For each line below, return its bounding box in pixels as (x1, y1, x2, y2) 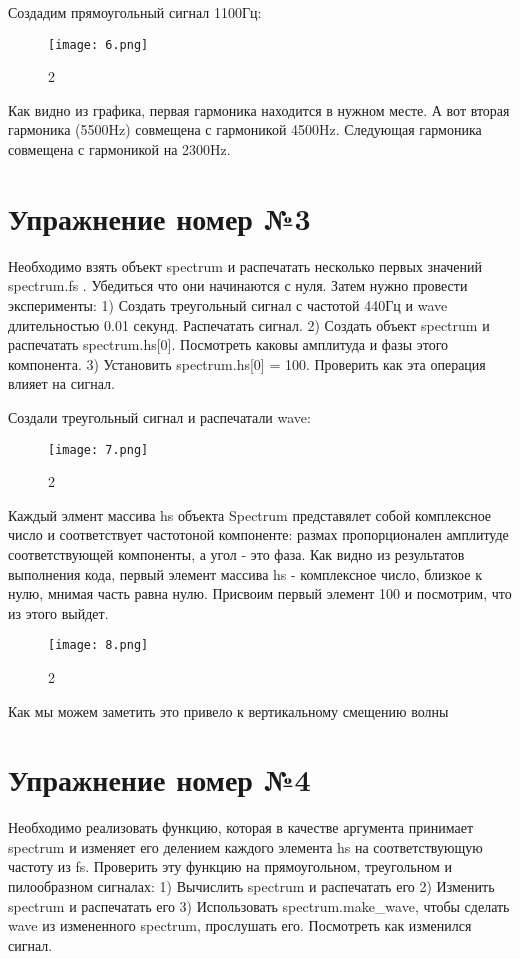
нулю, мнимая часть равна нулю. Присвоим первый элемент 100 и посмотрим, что (8, 583, 512, 604)
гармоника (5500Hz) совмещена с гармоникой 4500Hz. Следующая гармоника (8, 119, 482, 140)
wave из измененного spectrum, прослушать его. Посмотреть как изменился (8, 915, 472, 936)
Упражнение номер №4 (8, 759, 311, 800)
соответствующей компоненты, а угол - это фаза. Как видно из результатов (8, 543, 465, 564)
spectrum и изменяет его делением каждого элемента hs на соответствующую (8, 836, 483, 857)
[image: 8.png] (48, 638, 149, 653)
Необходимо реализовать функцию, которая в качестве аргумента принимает (8, 817, 474, 838)
